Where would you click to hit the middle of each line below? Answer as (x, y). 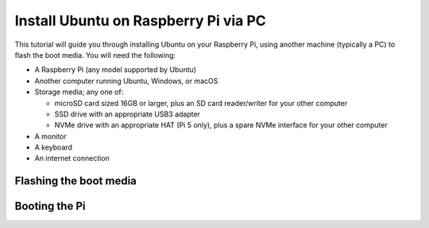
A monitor (51, 136)
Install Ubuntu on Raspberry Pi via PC (140, 21)
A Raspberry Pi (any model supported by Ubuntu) (116, 70)
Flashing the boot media (75, 181)
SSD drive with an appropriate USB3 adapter (127, 114)
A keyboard (54, 147)
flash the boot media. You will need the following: (95, 55)
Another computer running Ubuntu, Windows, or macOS (126, 81)
